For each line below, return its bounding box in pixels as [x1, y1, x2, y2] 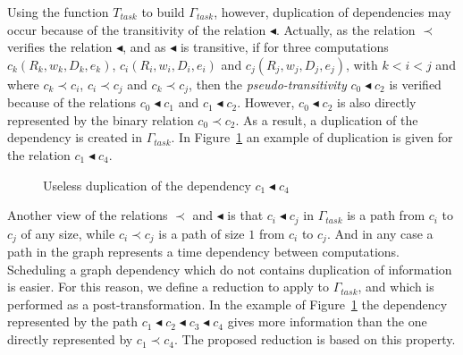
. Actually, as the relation [275, 20, 416, 38]
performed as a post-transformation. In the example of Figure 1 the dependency [7, 294, 448, 313]
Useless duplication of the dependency [43, 175, 251, 194]
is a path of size [158, 224, 245, 242]
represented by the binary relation [7, 110, 194, 129]
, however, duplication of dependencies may [214, 3, 451, 21]
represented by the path [7, 312, 138, 331]
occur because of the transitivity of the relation [7, 20, 266, 38]
